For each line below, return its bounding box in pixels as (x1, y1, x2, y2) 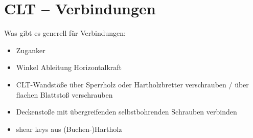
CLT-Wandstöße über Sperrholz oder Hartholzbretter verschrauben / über (16, 79, 249, 89)
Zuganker (16, 44, 45, 55)
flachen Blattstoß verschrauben (16, 89, 113, 100)
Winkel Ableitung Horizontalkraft (16, 62, 122, 73)
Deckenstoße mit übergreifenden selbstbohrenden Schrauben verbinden (16, 106, 237, 117)
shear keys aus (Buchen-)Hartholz (16, 123, 122, 134)
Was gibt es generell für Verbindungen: (4, 28, 126, 38)
